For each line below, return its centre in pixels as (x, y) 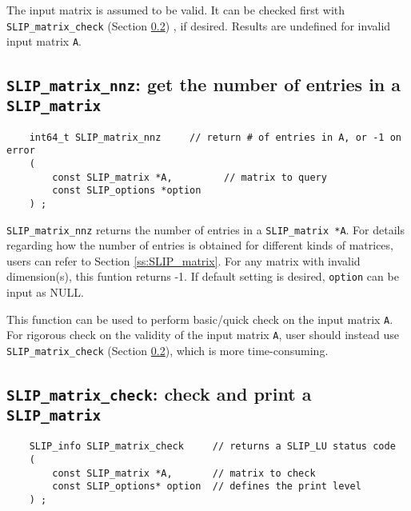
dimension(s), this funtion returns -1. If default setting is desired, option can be (203, 276)
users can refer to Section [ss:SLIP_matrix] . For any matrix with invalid (184, 260)
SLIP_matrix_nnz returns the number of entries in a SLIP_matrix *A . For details (205, 229)
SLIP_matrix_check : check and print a (159, 394)
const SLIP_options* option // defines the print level (207, 487)
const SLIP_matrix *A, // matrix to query (190, 177)
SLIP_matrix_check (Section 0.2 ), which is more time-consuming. (168, 350)
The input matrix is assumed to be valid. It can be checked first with (176, 10)
